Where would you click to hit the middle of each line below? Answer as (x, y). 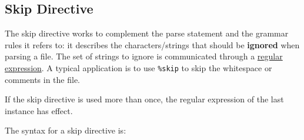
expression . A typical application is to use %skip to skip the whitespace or (138, 67)
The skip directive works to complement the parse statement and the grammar (147, 33)
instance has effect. (39, 110)
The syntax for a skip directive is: (66, 130)
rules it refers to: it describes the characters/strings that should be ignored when (152, 44)
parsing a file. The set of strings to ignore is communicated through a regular (144, 56)
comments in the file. (43, 79)
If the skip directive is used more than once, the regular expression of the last (144, 99)
